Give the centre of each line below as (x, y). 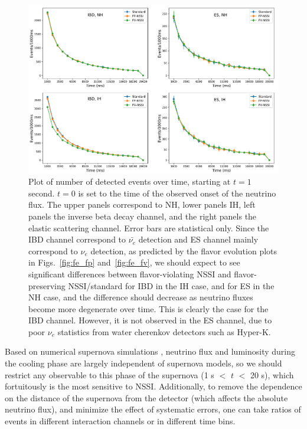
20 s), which (272, 374)
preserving (47, 285)
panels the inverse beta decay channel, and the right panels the (143, 216)
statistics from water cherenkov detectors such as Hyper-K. (164, 331)
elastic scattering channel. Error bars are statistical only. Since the (149, 227)
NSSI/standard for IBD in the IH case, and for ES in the (171, 285)
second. (42, 193)
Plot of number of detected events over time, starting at (130, 181)
